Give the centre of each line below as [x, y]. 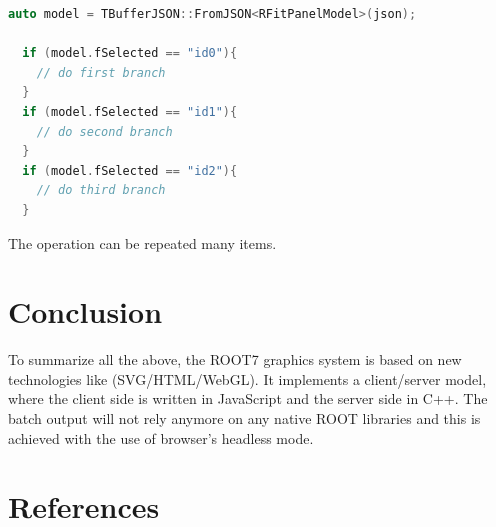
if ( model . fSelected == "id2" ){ [130, 170]
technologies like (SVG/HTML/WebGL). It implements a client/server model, [247, 378]
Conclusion [85, 311]
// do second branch [104, 131]
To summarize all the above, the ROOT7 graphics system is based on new [235, 359]
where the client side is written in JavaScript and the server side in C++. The [248, 398]
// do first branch [101, 72]
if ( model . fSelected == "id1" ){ [130, 111]
